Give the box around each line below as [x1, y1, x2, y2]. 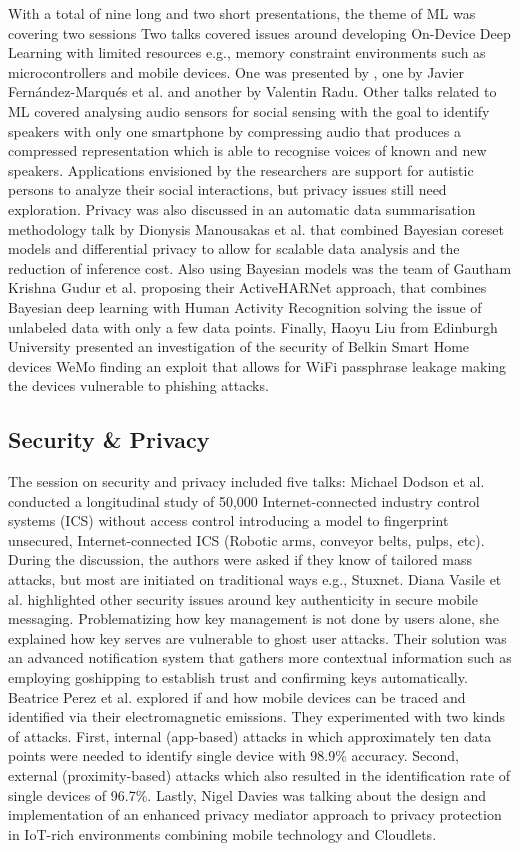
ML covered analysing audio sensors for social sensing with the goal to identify [8, 100, 490, 121]
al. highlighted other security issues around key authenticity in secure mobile [8, 588, 478, 609]
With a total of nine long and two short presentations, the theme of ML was [8, 3, 476, 23]
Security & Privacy [8, 424, 210, 455]
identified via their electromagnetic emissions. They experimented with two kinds [8, 706, 506, 727]
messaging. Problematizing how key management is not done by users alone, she [8, 608, 500, 629]
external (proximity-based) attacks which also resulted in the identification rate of [8, 764, 511, 785]
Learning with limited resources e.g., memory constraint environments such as [8, 42, 486, 63]
